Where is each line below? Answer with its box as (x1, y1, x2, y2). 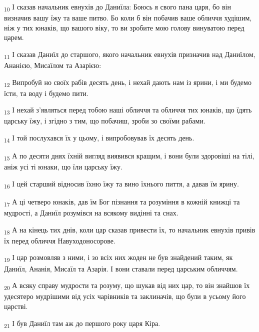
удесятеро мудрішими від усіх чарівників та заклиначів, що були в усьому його (4, 291, 246, 301)
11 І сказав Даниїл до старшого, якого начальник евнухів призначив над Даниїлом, (4, 48, 255, 60)
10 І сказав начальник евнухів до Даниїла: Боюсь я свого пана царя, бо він (4, 1, 231, 13)
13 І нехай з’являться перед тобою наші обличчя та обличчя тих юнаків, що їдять (4, 104, 252, 116)
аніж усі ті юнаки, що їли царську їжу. (4, 161, 122, 172)
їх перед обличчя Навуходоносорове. (4, 235, 115, 245)
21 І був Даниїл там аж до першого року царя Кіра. (4, 317, 160, 329)
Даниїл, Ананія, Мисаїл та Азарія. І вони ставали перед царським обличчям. (4, 263, 238, 273)
